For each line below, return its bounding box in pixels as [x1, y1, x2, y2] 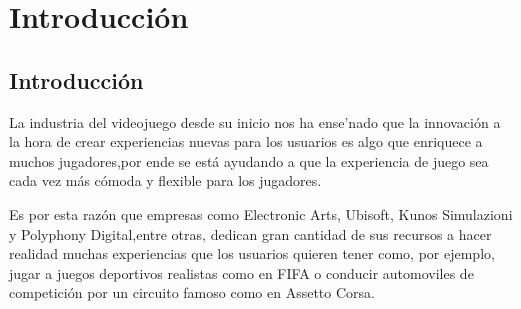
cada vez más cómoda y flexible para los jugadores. [9, 170, 322, 191]
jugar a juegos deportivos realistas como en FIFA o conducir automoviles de [9, 262, 474, 283]
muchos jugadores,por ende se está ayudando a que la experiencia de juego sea [9, 150, 489, 171]
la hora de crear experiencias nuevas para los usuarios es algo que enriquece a [9, 131, 483, 152]
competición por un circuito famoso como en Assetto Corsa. [9, 282, 375, 303]
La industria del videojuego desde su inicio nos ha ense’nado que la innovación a [9, 111, 501, 132]
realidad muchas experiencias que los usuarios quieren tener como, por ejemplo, [9, 243, 495, 264]
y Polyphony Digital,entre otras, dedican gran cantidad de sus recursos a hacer [9, 223, 492, 244]
